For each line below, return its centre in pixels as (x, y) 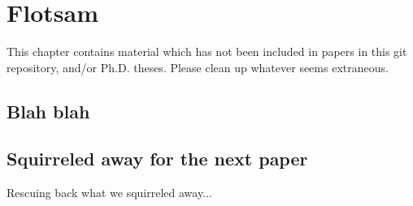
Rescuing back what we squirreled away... (109, 193)
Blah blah (48, 111)
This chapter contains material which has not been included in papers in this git (207, 51)
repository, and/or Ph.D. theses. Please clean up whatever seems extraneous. (198, 67)
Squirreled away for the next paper (157, 159)
